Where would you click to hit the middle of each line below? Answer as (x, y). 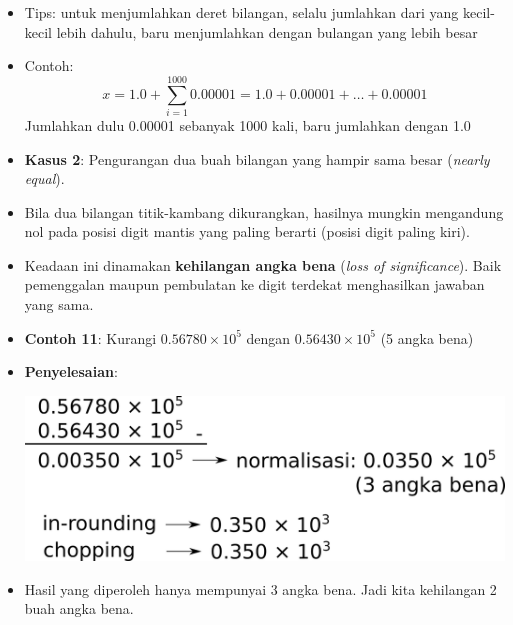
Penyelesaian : (71, 371)
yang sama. (59, 304)
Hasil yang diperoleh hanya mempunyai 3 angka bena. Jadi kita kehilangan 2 (260, 588)
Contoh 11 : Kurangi (90, 337)
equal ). (44, 178)
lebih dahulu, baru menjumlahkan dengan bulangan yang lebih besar (267, 31)
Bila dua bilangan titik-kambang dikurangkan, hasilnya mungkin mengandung (264, 211)
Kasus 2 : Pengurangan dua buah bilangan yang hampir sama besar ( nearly (257, 158)
